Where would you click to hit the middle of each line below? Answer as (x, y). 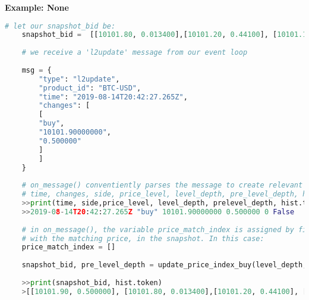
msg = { (37, 70)
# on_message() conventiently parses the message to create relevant (162, 185)
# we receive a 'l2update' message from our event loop (135, 53)
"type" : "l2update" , (79, 79)
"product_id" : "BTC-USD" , (90, 88)
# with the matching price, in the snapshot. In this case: (143, 238)
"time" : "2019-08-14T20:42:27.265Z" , (113, 97)
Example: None (37, 7)
